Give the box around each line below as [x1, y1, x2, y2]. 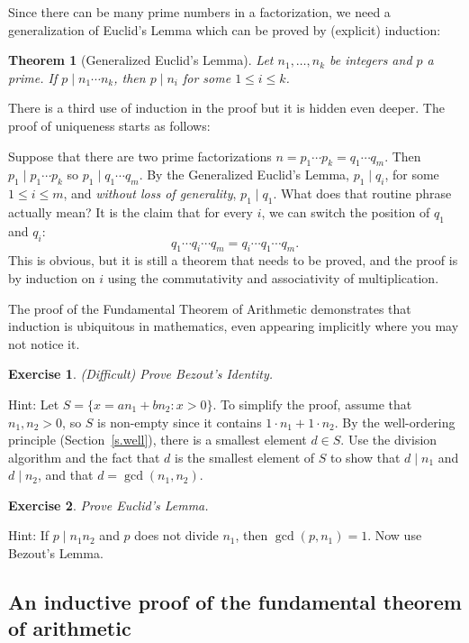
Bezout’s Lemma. [8, 544, 104, 563]
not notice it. [8, 334, 80, 353]
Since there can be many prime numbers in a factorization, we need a [8, 3, 391, 21]
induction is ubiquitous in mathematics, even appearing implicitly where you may [8, 317, 459, 335]
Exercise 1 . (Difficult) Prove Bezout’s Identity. [8, 364, 273, 383]
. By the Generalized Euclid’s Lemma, [139, 165, 349, 184]
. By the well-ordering [334, 412, 455, 431]
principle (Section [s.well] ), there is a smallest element [8, 430, 307, 449]
